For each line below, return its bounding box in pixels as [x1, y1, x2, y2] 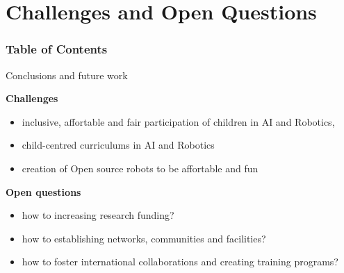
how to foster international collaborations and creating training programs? [22, 254, 338, 269]
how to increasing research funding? [22, 208, 174, 222]
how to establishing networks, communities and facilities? [22, 231, 266, 245]
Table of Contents [6, 40, 108, 58]
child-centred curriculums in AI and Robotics [22, 138, 215, 152]
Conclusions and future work [6, 67, 128, 82]
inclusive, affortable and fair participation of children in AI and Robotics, [22, 114, 335, 129]
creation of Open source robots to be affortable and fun [22, 160, 259, 175]
